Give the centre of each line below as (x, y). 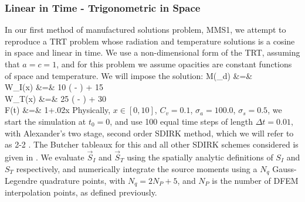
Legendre (21, 181)
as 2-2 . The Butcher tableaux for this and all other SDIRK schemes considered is (152, 144)
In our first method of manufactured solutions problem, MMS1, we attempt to (145, 30)
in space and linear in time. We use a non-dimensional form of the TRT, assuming (152, 52)
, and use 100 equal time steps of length (181, 121)
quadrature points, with (83, 181)
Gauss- (284, 168)
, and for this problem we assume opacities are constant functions (174, 64)
